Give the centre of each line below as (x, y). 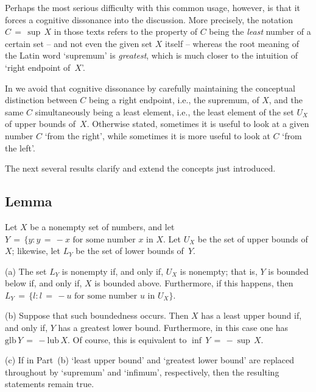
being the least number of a (260, 31)
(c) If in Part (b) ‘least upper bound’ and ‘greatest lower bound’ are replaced (150, 360)
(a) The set (26, 271)
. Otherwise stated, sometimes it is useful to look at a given (198, 124)
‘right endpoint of (38, 67)
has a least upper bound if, (251, 315)
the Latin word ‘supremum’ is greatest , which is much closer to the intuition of (151, 55)
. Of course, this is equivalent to (127, 339)
